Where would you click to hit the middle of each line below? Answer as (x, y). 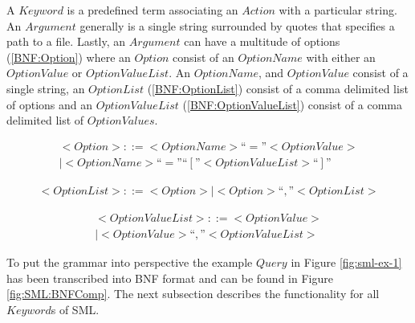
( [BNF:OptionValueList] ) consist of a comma (293, 104)
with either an (341, 57)
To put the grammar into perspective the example (130, 262)
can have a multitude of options (262, 41)
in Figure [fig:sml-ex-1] (346, 262)
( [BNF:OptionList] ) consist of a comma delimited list (278, 88)
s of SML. (75, 309)
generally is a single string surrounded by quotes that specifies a (237, 25)
